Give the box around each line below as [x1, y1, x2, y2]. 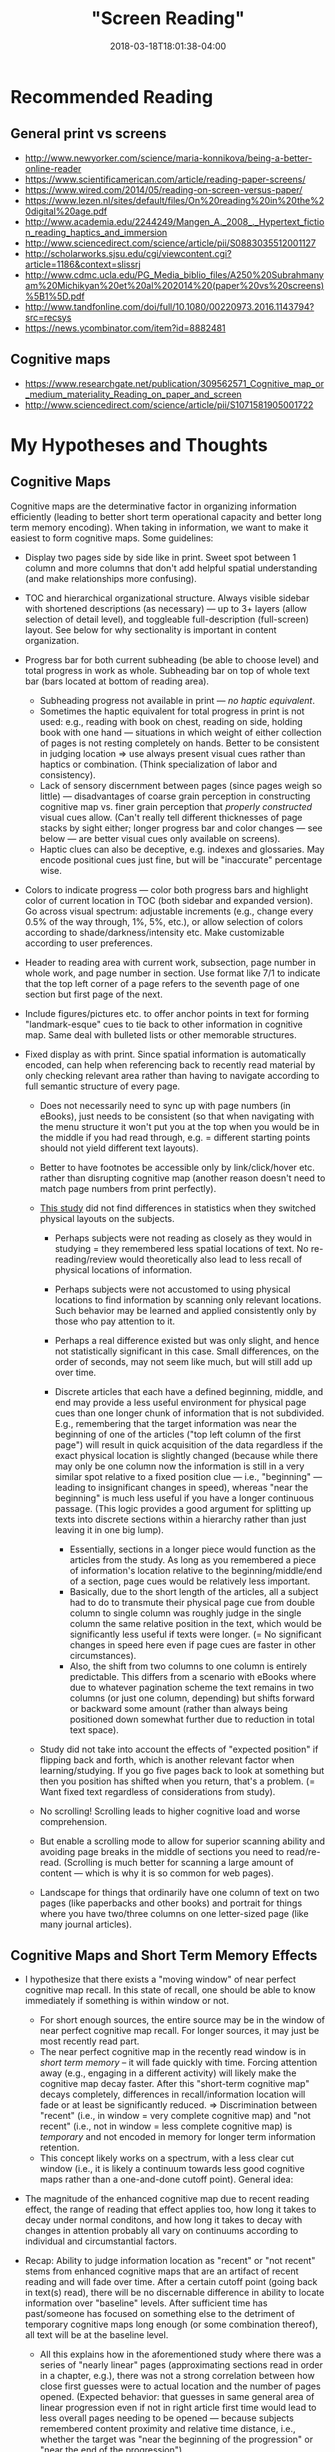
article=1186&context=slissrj [24, 258, 142, 270]
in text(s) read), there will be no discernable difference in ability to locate [24, 2287, 325, 2299]
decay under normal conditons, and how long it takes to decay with [24, 2214, 303, 2226]
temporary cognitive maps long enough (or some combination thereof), [24, 2318, 318, 2331]
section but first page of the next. [24, 988, 163, 1000]
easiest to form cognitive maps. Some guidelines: [10, 532, 214, 544]
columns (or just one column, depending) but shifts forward [69, 1692, 315, 1704]
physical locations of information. [54, 1263, 193, 1276]
